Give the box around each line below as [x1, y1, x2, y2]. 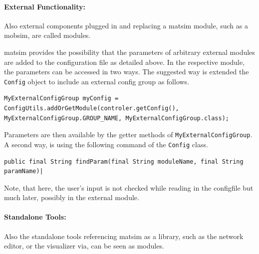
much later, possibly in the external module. [4, 192, 139, 203]
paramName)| [4, 168, 43, 175]
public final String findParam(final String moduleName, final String [4, 158, 244, 165]
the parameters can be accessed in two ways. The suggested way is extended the [4, 66, 249, 77]
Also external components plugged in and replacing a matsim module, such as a [4, 20, 248, 30]
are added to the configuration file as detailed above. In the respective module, [4, 56, 245, 67]
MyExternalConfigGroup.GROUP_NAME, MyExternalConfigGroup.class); [4, 114, 230, 122]
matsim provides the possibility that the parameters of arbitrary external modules [4, 46, 255, 57]
